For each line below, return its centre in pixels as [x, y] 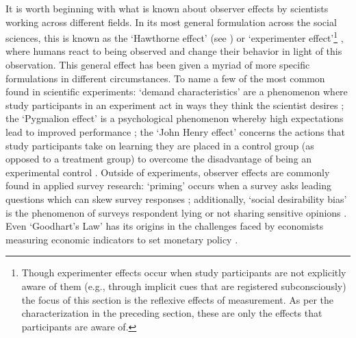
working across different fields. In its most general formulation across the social [171, 22]
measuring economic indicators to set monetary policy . [122, 239]
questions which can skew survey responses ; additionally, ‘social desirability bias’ [176, 198]
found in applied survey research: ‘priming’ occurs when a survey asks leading [168, 185]
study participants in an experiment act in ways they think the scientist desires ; [175, 105]
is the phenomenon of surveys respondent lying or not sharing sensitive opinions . [176, 212]
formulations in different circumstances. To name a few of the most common [165, 78]
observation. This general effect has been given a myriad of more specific [158, 65]
